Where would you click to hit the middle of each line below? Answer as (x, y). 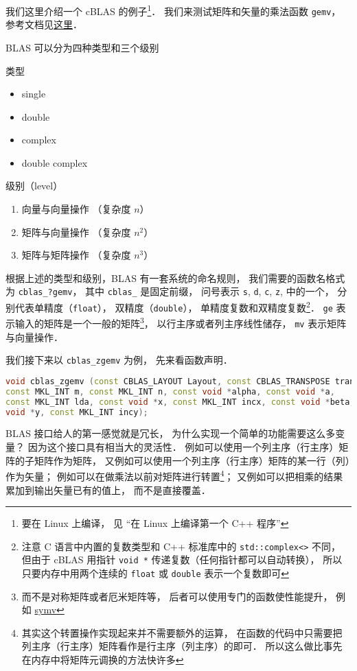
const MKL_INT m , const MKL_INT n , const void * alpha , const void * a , (170, 391)
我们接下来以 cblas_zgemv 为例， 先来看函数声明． (119, 360)
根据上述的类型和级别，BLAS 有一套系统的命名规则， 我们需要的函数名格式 (175, 278)
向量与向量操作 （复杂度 (76, 209)
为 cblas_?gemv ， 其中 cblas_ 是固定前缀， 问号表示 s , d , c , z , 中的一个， (170, 291)
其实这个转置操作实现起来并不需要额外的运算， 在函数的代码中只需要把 (182, 632)
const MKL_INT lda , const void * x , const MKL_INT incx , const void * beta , (180, 402)
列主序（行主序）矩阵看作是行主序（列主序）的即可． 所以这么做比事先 (182, 646)
